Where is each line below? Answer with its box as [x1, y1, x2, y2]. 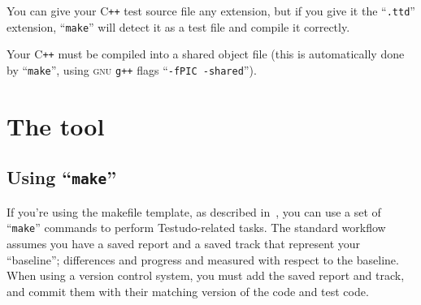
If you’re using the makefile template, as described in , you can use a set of [7, 203, 381, 220]
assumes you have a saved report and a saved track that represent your [7, 235, 361, 252]
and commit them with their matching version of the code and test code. [7, 282, 369, 299]
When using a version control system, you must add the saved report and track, [7, 267, 405, 284]
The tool [7, 109, 105, 142]
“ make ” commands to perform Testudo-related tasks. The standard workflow [7, 219, 386, 236]
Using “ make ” [7, 165, 117, 190]
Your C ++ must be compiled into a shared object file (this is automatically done [7, 45, 405, 62]
